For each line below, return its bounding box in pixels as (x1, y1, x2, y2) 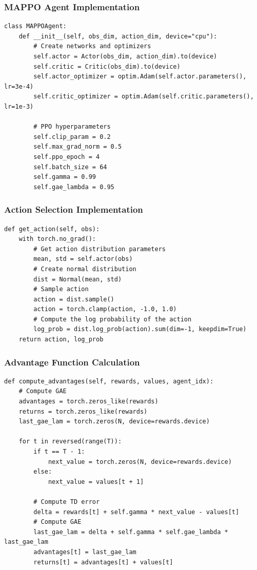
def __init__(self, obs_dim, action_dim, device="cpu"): (18, 32, 218, 40)
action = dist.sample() (33, 295, 114, 303)
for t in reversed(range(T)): (18, 438, 122, 445)
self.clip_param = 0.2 (33, 133, 111, 140)
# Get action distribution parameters (33, 245, 166, 253)
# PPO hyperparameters (33, 123, 111, 131)
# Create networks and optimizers (33, 43, 151, 50)
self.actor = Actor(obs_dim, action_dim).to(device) (33, 53, 218, 60)
